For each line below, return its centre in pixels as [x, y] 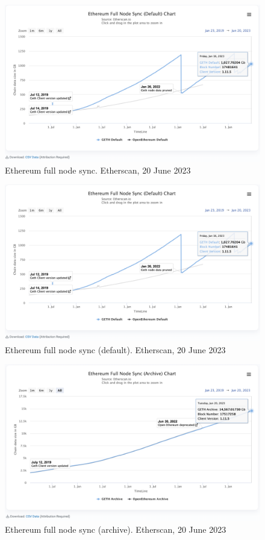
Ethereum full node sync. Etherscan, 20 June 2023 [98, 170]
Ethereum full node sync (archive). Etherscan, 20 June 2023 [116, 529]
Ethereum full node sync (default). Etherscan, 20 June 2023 [115, 349]
